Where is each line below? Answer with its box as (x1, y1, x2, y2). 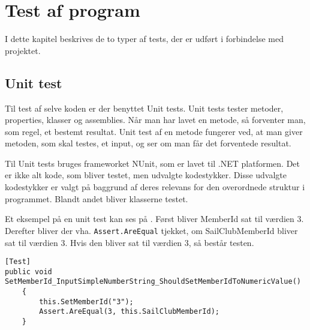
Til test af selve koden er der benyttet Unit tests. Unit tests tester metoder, (5, 101, 284, 114)
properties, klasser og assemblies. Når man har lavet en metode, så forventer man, (5, 113, 306, 126)
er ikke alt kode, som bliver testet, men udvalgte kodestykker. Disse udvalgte (5, 169, 287, 181)
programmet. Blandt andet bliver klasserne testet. (5, 192, 188, 205)
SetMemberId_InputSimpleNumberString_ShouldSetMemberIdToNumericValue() (5, 277, 301, 286)
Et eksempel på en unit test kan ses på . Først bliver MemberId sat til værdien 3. (5, 212, 304, 225)
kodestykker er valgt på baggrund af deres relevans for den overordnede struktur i (5, 181, 305, 193)
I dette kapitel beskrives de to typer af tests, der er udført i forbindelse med (5, 32, 284, 45)
